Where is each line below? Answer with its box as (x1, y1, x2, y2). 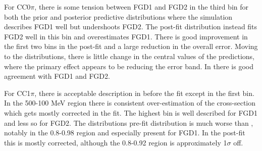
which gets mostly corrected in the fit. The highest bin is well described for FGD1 (4, 107, 257, 118)
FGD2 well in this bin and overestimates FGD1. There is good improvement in (4, 31, 248, 41)
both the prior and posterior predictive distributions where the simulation (4, 11, 233, 22)
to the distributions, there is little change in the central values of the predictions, (4, 51, 254, 61)
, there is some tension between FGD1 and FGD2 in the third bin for (34, 2, 248, 12)
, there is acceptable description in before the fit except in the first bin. (34, 87, 254, 98)
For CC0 (4, 2, 31, 12)
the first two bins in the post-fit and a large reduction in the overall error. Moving (4, 41, 258, 52)
